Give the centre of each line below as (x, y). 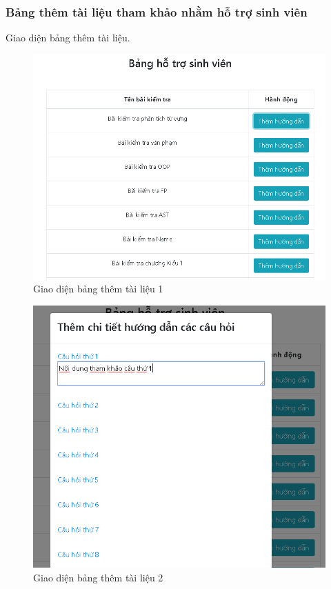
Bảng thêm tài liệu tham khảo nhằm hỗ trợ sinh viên (157, 11)
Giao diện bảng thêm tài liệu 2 (98, 577)
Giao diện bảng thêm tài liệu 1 (98, 289)
